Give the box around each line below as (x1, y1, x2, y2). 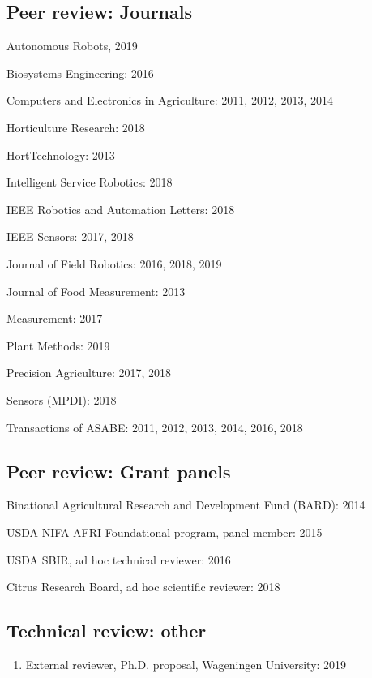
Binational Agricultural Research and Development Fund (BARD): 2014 (6, 496, 366, 513)
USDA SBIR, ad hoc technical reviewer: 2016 (6, 551, 231, 568)
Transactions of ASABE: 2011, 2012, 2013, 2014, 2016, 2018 (6, 418, 303, 436)
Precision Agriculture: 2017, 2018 (6, 364, 172, 381)
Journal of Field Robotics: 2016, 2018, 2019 (6, 255, 222, 272)
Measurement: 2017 (6, 310, 103, 327)
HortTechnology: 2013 (6, 146, 115, 163)
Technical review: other (6, 618, 207, 643)
